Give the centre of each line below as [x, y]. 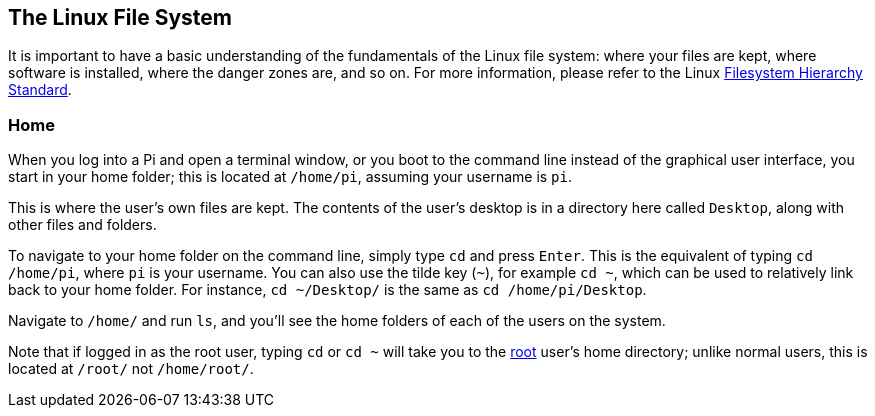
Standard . [40, 90]
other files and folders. [82, 225]
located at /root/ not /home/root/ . [131, 369]
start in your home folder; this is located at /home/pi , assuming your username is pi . [290, 177]
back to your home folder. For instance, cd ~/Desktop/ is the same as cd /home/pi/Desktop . [327, 290]
